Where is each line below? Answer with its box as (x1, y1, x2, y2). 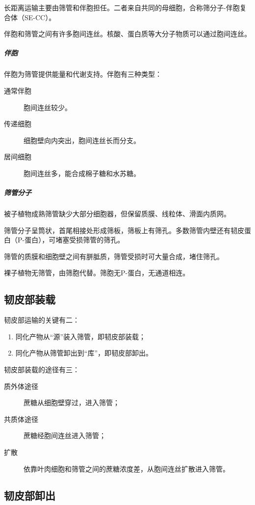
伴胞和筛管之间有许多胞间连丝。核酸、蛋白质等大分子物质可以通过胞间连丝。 (4, 29, 251, 39)
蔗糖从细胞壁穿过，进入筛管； (24, 397, 120, 408)
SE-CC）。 (24, 12, 56, 22)
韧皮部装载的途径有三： (4, 364, 79, 375)
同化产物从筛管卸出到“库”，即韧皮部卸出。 (15, 348, 153, 358)
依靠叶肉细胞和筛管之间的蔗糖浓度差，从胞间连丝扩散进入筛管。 (24, 463, 229, 474)
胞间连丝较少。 (24, 102, 72, 112)
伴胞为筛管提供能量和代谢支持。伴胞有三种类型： (4, 69, 162, 79)
